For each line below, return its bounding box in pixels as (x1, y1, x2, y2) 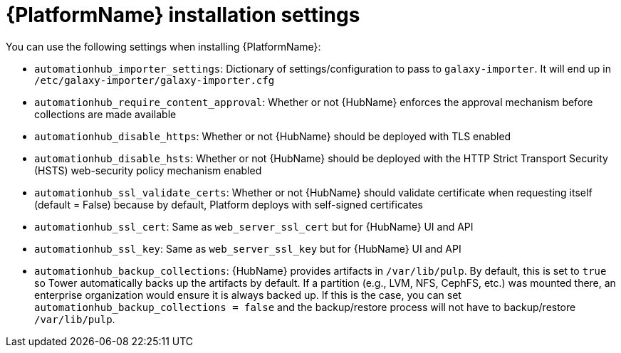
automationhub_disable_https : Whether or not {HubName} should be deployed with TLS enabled (34, 130, 511, 142)
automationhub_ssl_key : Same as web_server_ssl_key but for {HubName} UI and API (34, 242, 461, 255)
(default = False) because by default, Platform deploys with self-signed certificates (34, 198, 423, 211)
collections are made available (34, 107, 177, 120)
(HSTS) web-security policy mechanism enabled (34, 164, 262, 176)
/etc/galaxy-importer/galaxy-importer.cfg (34, 74, 275, 86)
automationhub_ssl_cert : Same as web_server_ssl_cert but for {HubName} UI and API (34, 220, 474, 233)
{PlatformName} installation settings (6, 3, 360, 27)
